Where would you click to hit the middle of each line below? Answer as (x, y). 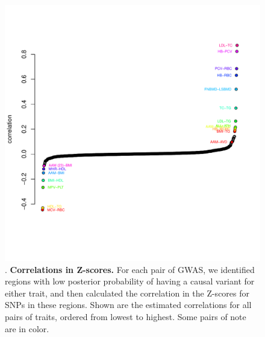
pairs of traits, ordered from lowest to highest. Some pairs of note (126, 316)
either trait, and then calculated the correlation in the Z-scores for (127, 293)
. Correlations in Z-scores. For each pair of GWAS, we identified (130, 269)
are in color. (27, 328)
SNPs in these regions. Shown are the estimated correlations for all (128, 305)
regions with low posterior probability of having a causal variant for (130, 281)
